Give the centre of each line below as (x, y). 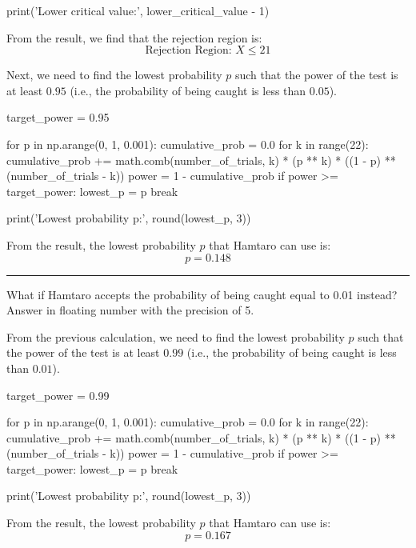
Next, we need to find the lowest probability (114, 75)
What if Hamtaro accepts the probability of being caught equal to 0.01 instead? (202, 294)
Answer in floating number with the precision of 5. (130, 310)
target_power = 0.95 (58, 117)
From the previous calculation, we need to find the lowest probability (176, 336)
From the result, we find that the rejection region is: (134, 37)
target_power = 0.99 (58, 395)
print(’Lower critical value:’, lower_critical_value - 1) (138, 10)
